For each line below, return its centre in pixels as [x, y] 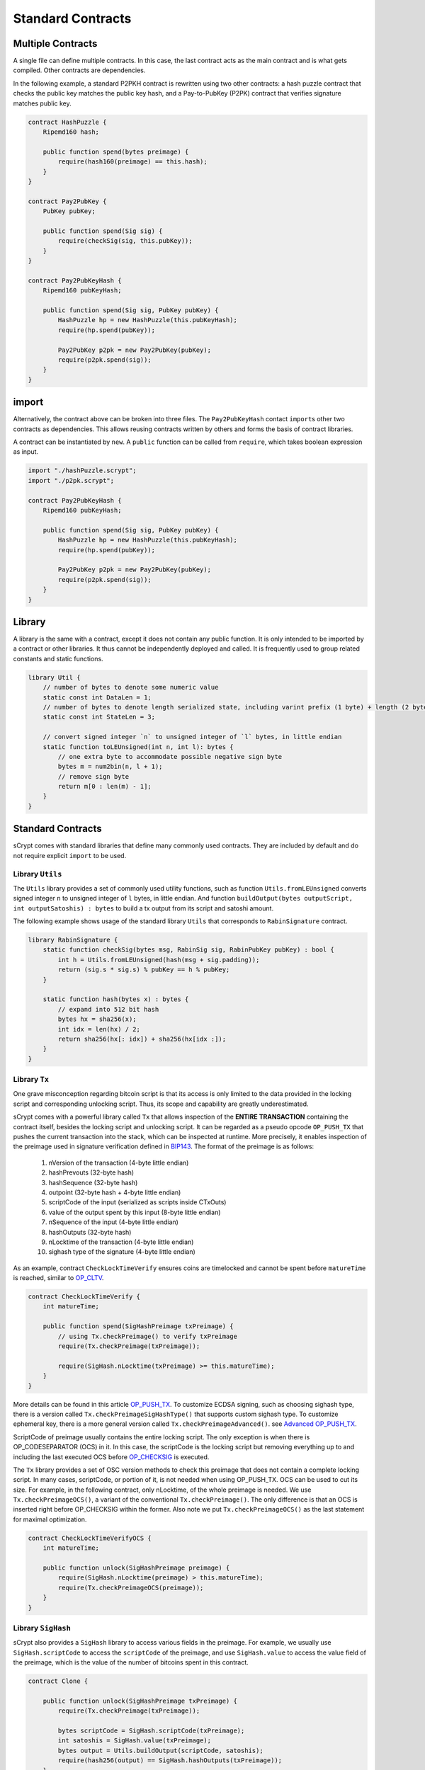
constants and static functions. [58, 658]
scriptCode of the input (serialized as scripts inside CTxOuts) [137, 1202]
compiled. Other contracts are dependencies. [79, 70]
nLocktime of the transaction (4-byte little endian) [121, 1242]
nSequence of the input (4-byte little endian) [113, 1222]
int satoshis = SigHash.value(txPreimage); [135, 1741]
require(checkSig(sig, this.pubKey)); [125, 241]
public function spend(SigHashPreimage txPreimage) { [138, 1326]
